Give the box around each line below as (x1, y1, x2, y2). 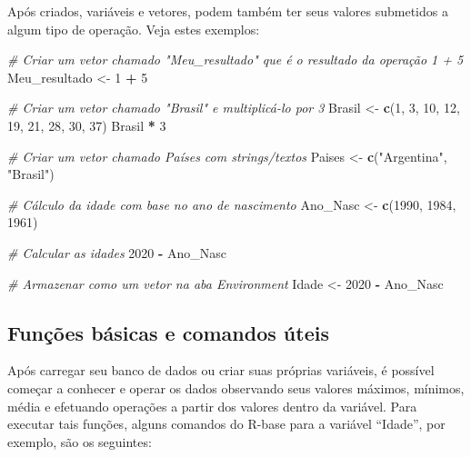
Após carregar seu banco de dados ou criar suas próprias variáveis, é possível (7, 361, 435, 380)
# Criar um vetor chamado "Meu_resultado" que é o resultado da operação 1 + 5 (7, 50, 464, 69)
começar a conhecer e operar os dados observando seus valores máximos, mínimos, (7, 378, 465, 397)
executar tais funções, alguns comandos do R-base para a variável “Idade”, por (7, 414, 446, 433)
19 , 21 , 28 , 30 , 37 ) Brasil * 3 (7, 115, 166, 134)
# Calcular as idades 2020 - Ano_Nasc (7, 243, 227, 262)
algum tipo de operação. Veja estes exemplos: (7, 19, 260, 38)
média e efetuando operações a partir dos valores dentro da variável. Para (7, 396, 417, 415)
